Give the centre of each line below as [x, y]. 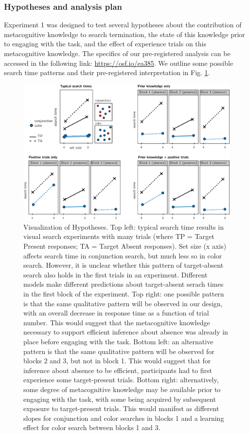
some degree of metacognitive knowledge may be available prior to [122, 389]
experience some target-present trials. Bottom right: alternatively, [121, 380]
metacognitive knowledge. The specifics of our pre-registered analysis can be [117, 53]
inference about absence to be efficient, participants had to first [118, 370]
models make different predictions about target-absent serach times [124, 284]
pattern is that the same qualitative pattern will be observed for [119, 351]
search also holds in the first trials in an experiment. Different [116, 274]
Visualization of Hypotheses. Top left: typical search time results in [124, 227]
